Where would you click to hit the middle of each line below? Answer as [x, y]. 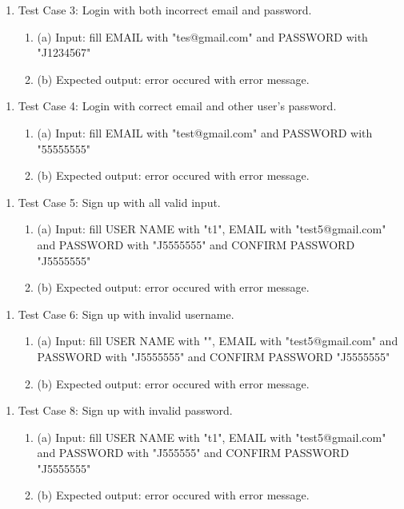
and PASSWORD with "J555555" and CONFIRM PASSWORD [193, 453]
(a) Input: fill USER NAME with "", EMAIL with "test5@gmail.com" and [218, 341]
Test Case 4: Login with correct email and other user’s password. [177, 106]
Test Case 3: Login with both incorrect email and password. [165, 10]
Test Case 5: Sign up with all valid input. [119, 202]
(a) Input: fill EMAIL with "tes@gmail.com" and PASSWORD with [202, 36]
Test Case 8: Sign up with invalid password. [125, 410]
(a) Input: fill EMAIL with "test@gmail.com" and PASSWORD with [205, 132]
